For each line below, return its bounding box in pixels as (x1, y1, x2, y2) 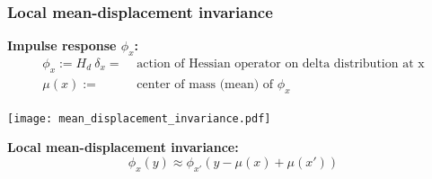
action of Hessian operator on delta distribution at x (137, 58, 425, 71)
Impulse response (7, 36, 117, 55)
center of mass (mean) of (137, 77, 274, 91)
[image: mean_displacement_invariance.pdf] (7, 112, 271, 125)
